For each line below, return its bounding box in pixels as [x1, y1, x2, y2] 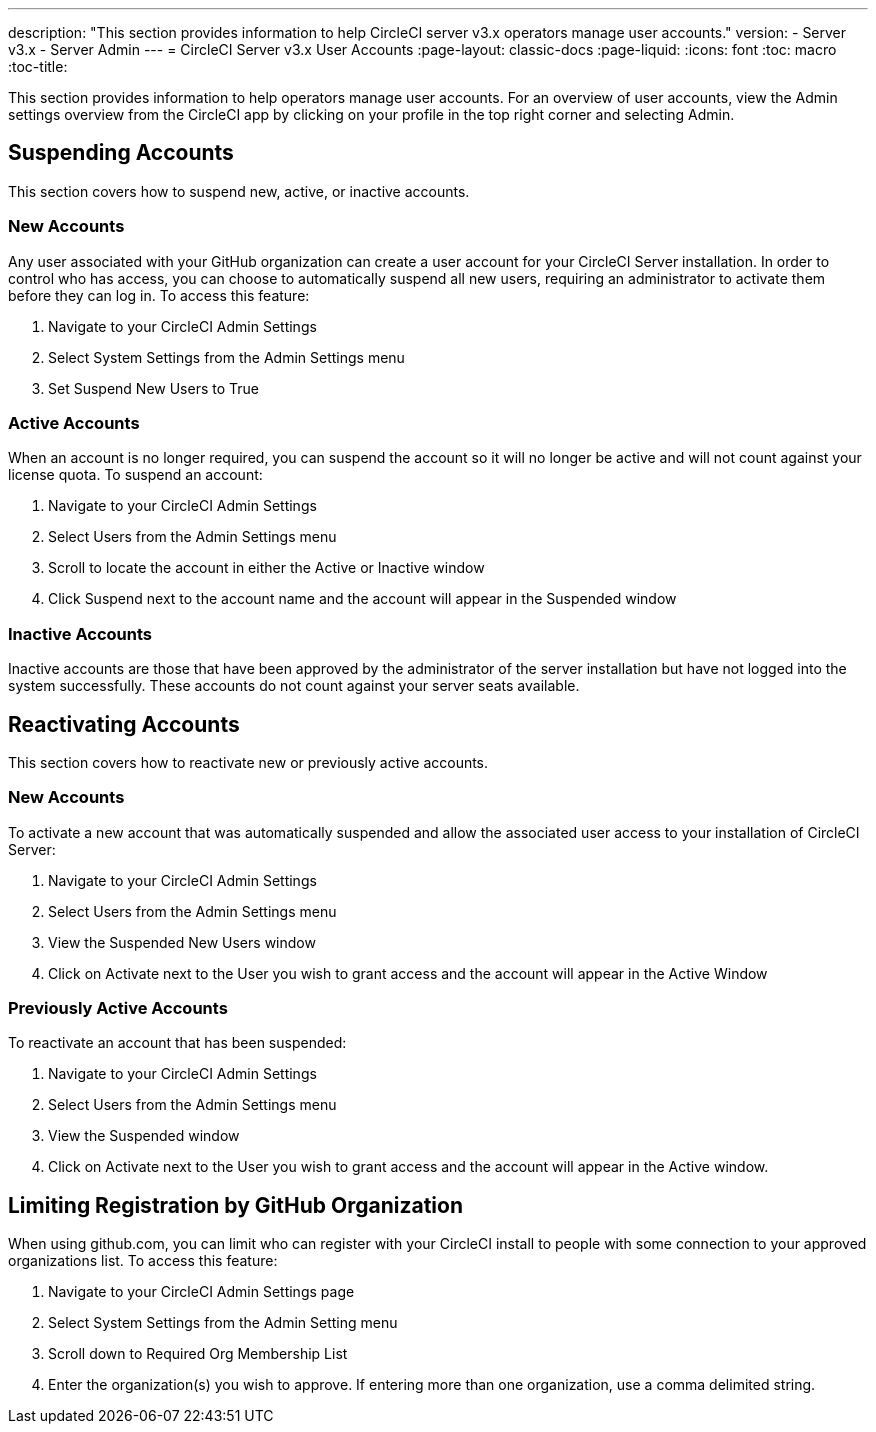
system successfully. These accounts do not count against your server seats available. [8, 677, 580, 695]
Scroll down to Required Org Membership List [48, 1345, 348, 1363]
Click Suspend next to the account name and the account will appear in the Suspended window [48, 590, 677, 608]
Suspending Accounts [8, 140, 234, 166]
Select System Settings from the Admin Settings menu [48, 348, 405, 366]
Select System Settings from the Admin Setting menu [48, 1314, 398, 1332]
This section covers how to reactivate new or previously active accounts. [8, 753, 489, 771]
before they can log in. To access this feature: [8, 286, 310, 304]
